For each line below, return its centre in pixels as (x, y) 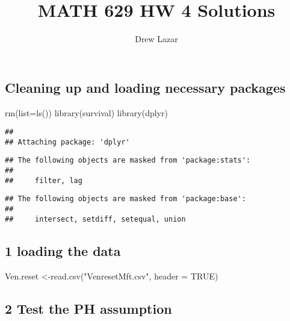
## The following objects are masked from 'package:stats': (128, 160)
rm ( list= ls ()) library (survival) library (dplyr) (86, 112)
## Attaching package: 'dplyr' (67, 142)
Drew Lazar (156, 39)
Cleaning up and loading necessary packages (145, 87)
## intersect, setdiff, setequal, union (95, 219)
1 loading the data (63, 250)
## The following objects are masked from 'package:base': (125, 199)
